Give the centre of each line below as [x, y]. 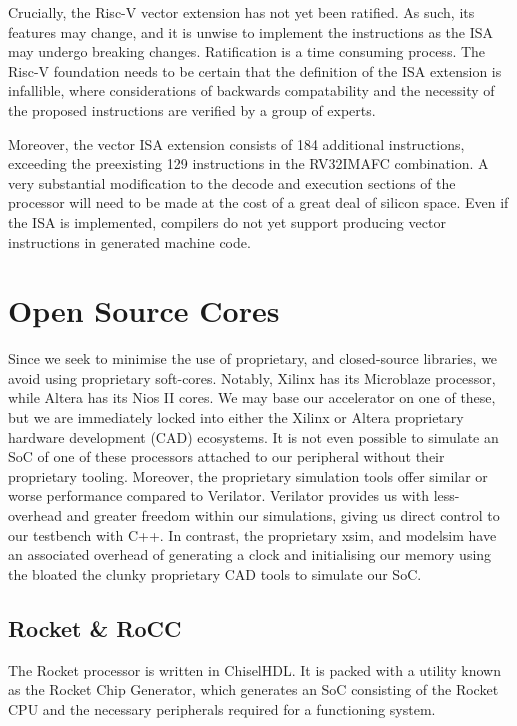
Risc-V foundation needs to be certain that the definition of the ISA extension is [255, 70]
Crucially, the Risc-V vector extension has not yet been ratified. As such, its [241, 12]
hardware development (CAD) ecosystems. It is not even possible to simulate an [253, 436]
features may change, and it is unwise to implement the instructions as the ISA [251, 31]
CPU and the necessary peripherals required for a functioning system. [222, 708]
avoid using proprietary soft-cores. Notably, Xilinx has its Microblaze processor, [252, 377]
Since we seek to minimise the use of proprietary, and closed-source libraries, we [253, 358]
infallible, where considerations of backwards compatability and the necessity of [251, 90]
